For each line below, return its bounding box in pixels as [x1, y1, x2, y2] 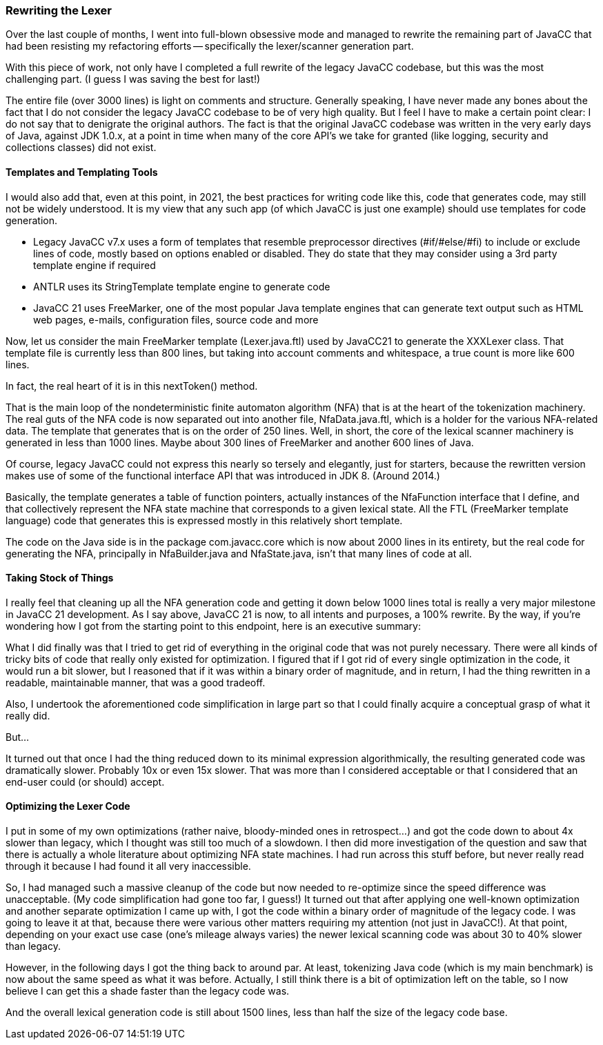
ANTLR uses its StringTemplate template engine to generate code [33, 280, 330, 292]
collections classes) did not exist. [6, 141, 157, 154]
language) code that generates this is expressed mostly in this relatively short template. [6, 514, 403, 526]
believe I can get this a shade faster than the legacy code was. [6, 985, 290, 997]
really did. [6, 709, 50, 721]
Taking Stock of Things [6, 572, 114, 584]
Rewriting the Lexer [6, 3, 112, 17]
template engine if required [33, 259, 156, 271]
